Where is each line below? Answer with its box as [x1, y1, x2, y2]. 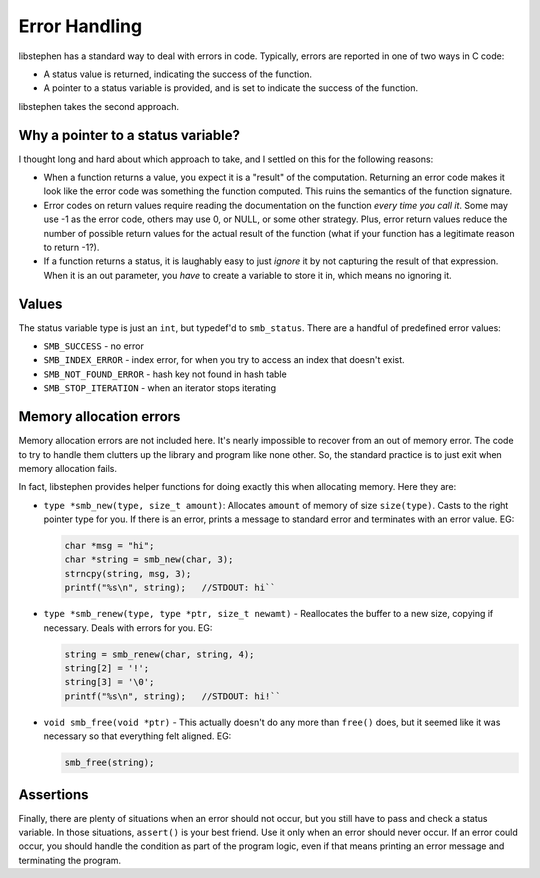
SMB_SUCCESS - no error [43, 340, 144, 352]
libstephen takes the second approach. [18, 100, 180, 112]
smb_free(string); [64, 757, 155, 769]
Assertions [18, 786, 89, 803]
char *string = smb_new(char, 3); [64, 554, 234, 565]
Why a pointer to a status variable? [18, 126, 240, 144]
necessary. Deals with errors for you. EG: [43, 621, 213, 634]
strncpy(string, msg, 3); [64, 568, 192, 579]
